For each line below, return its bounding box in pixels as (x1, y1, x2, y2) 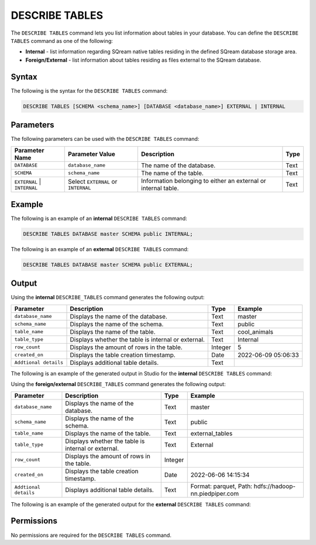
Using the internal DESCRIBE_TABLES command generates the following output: (11, 294, 205, 301)
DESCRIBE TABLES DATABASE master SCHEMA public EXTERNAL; (23, 261, 193, 268)
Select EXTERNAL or (68, 178, 118, 185)
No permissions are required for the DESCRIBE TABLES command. (11, 532, 172, 539)
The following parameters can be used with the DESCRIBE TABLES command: (11, 136, 200, 143)
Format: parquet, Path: (190, 482, 253, 490)
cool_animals (237, 327, 274, 336)
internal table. (141, 184, 179, 192)
